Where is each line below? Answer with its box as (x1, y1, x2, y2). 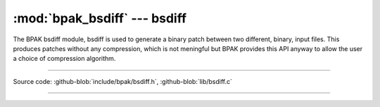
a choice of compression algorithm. (13, 55, 116, 63)
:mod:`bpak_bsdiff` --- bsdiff (13, 10, 186, 26)
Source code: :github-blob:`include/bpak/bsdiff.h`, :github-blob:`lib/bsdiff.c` (13, 77, 232, 85)
